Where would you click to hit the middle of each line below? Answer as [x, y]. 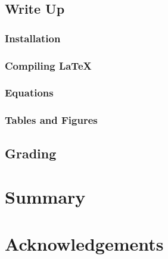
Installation [33, 38]
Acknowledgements [84, 243]
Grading [31, 153]
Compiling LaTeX [48, 65]
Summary [45, 197]
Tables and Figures [51, 120]
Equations [29, 93]
